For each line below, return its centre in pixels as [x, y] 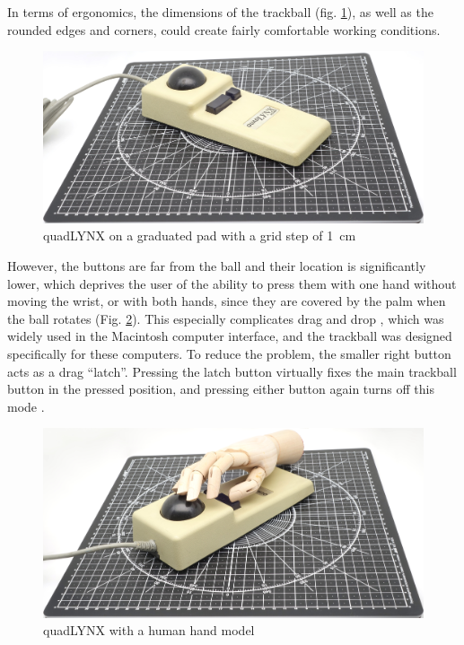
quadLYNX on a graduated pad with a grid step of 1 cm [200, 235]
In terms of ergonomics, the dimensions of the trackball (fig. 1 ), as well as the [220, 12]
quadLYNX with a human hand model [149, 630]
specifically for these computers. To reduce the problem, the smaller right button [229, 354]
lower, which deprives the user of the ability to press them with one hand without [232, 283]
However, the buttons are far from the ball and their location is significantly [217, 266]
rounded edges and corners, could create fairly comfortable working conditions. [224, 29]
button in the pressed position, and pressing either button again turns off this [221, 389]
